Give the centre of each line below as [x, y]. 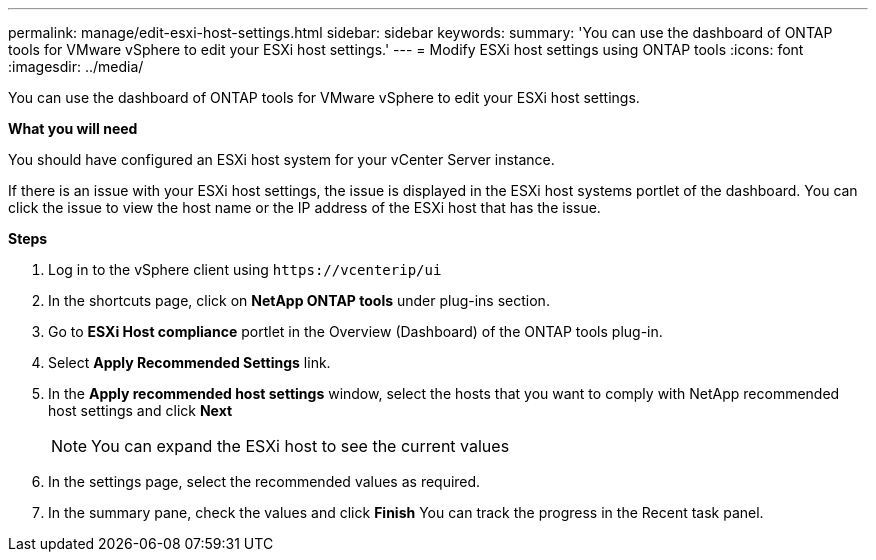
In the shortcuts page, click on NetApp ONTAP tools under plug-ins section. [299, 300]
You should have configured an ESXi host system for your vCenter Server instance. [281, 159]
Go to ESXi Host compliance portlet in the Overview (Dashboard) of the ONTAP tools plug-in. [355, 331]
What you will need [73, 128]
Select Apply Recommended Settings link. [189, 362]
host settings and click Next [140, 410]
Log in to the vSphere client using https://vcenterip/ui [245, 269]
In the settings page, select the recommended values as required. [264, 481]
